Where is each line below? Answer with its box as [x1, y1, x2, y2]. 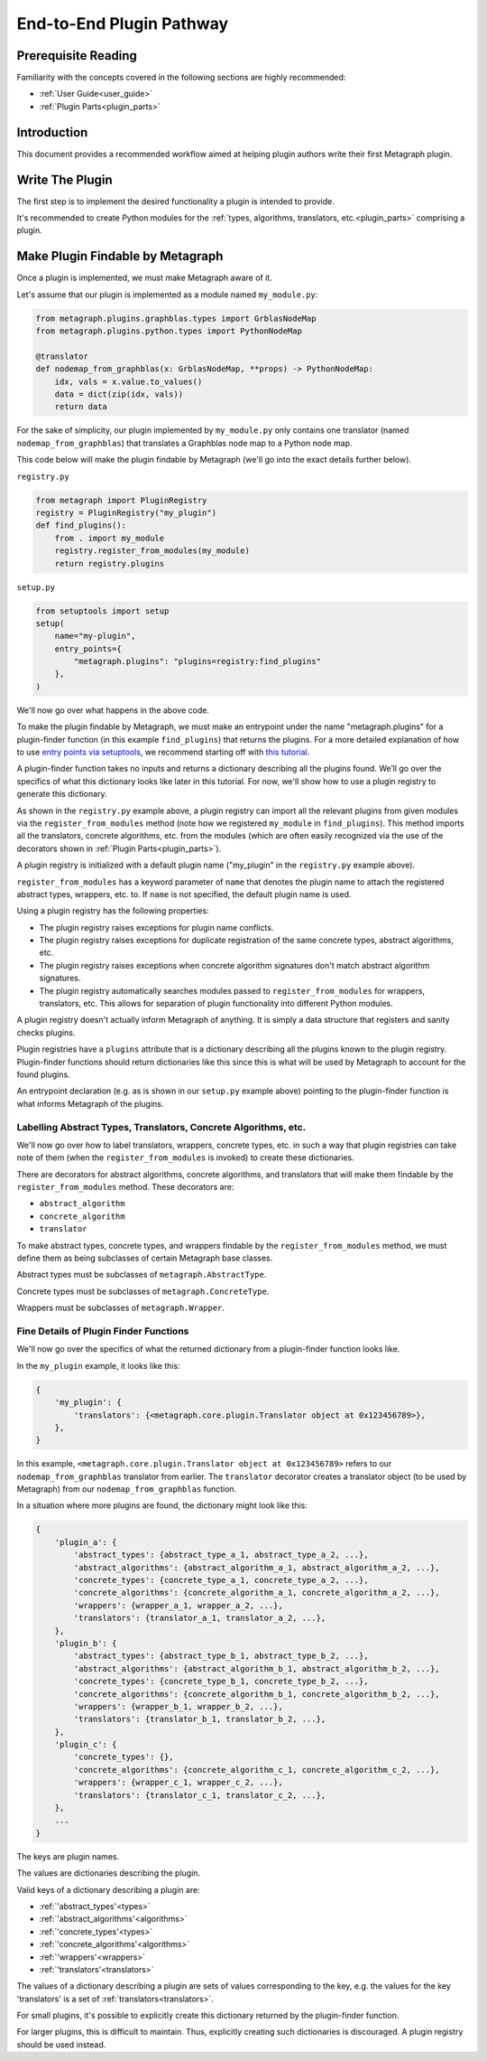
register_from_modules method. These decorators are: [16, 1182, 234, 1193]
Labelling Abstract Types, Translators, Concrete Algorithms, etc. [16, 1120, 307, 1133]
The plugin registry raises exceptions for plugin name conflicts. [39, 922, 274, 932]
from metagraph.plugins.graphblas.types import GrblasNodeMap [35, 313, 317, 323]
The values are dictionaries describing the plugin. [16, 1868, 201, 1878]
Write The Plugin [16, 172, 113, 187]
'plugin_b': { [54, 1638, 117, 1648]
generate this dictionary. [16, 789, 107, 800]
